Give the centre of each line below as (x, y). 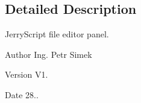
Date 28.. (22, 94)
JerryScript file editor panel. (57, 34)
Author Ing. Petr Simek (49, 54)
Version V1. (27, 74)
